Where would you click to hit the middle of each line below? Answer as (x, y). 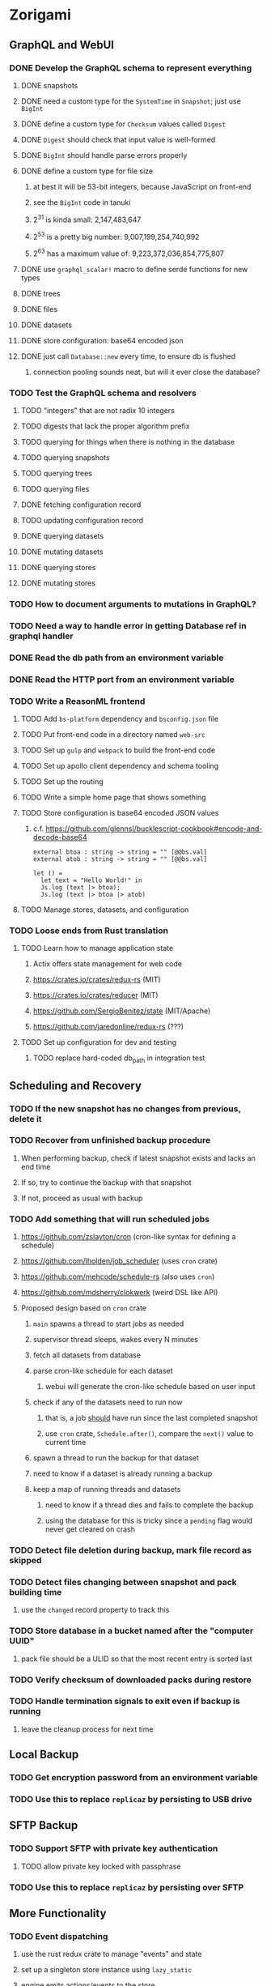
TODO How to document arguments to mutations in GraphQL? (133, 604)
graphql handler (41, 636)
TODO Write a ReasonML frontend (77, 701)
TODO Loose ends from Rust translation (89, 931)
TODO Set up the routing (62, 782)
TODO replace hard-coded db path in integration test (119, 1059)
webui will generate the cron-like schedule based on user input (150, 1387)
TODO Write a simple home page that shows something (113, 797)
